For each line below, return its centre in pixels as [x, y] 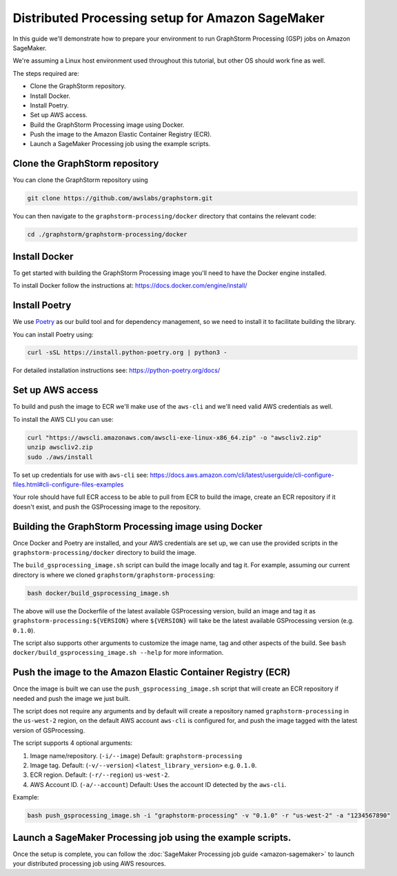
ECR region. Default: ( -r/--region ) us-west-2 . [100, 775]
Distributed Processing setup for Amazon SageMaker [169, 18]
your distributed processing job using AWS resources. [89, 863]
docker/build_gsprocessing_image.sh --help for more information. [118, 653]
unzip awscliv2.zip [60, 447]
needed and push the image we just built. [71, 698]
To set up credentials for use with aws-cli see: [81, 475]
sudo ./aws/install [60, 457]
